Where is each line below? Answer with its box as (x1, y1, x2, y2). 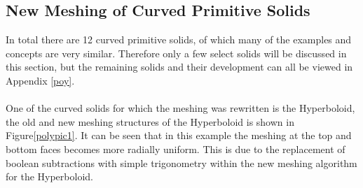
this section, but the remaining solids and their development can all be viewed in (6, 59, 353, 74)
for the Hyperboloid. (6, 169, 93, 184)
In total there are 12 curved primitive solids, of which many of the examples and (6, 32, 352, 47)
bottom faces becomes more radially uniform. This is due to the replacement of (6, 141, 345, 156)
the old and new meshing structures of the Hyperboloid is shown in (6, 114, 294, 129)
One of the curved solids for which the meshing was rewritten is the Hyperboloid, (6, 101, 355, 115)
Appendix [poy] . (6, 73, 75, 87)
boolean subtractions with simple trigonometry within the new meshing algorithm (6, 155, 357, 170)
